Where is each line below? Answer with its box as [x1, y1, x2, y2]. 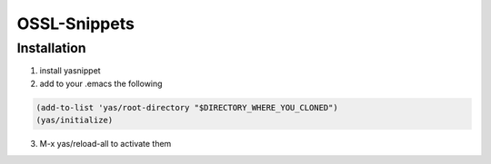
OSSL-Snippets [16, 14, 135, 34]
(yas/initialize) [35, 115, 114, 126]
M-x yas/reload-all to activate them [39, 139, 172, 150]
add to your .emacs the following [39, 78, 163, 89]
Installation [16, 40, 86, 56]
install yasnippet [39, 65, 101, 76]
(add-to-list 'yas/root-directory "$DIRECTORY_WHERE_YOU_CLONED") [35, 102, 338, 112]
